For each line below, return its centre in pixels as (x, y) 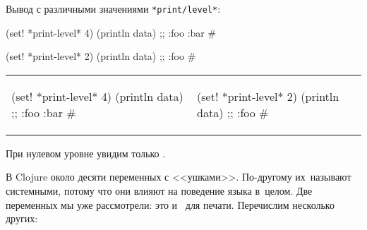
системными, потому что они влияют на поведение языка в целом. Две (159, 191)
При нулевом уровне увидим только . (86, 153)
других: (22, 218)
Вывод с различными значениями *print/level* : (113, 8)
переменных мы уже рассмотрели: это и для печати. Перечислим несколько (170, 204)
